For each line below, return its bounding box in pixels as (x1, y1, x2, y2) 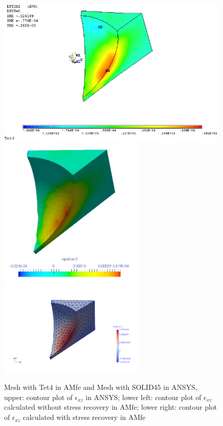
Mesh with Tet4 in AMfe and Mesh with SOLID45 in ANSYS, (4, 382, 198, 392)
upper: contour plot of (4, 391, 73, 402)
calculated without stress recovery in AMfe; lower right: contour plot (4, 402, 217, 412)
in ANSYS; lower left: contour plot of (86, 391, 202, 402)
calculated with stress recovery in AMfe (23, 412, 146, 422)
